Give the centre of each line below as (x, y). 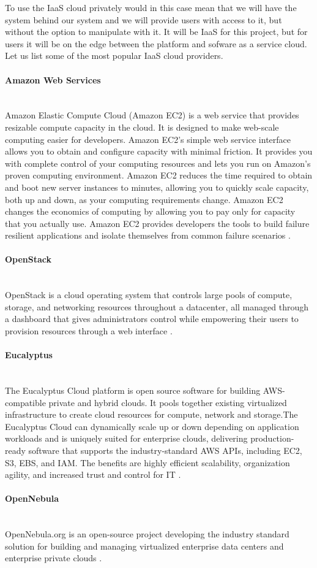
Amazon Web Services (53, 79)
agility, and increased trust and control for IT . (93, 474)
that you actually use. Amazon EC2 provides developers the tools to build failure (157, 223)
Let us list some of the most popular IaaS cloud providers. (114, 56)
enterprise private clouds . (54, 558)
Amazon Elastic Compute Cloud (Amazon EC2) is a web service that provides (152, 115)
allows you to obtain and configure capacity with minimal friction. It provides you (159, 151)
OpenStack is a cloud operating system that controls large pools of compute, (149, 295)
